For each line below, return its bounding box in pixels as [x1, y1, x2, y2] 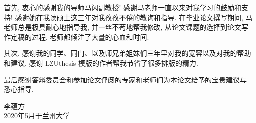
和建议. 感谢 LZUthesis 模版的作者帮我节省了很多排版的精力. [4, 57, 198, 68]
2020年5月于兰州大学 [4, 110, 70, 121]
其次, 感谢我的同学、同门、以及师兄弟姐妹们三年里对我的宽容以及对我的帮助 [4, 48, 251, 58]
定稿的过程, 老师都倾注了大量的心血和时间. [10, 31, 149, 41]
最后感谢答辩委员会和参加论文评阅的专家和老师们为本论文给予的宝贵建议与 [4, 74, 247, 84]
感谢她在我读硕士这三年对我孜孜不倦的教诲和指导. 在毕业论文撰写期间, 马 [15, 12, 253, 22]
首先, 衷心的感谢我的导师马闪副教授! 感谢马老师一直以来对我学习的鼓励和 [4, 2, 242, 12]
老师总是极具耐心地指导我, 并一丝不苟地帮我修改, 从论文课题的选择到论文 [4, 22, 242, 32]
